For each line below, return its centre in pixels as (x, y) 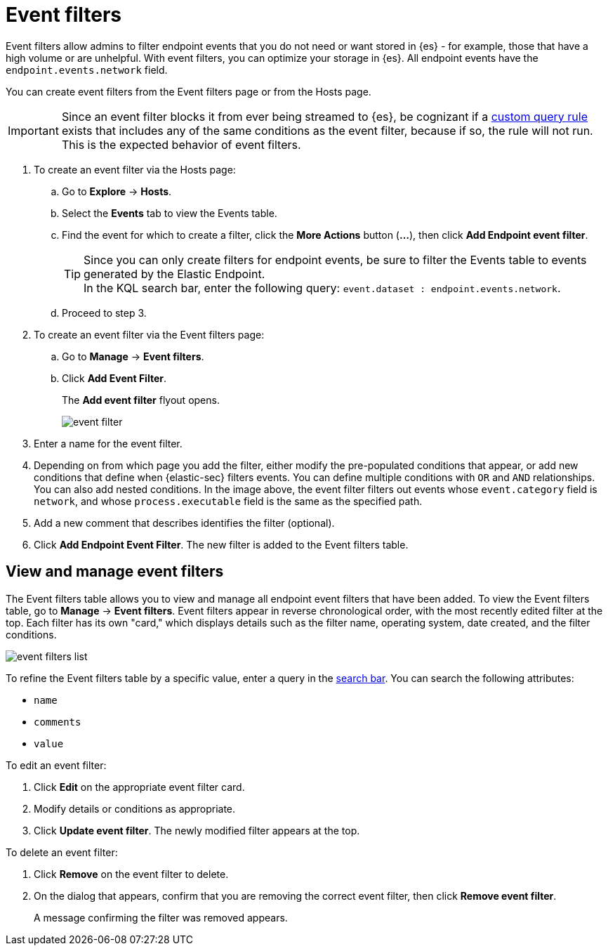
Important (33, 130)
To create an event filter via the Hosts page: (135, 169)
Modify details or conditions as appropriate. (135, 808)
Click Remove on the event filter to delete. (131, 874)
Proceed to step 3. (104, 313)
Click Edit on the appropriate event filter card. (139, 787)
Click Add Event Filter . (114, 378)
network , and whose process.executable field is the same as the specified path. (228, 501)
